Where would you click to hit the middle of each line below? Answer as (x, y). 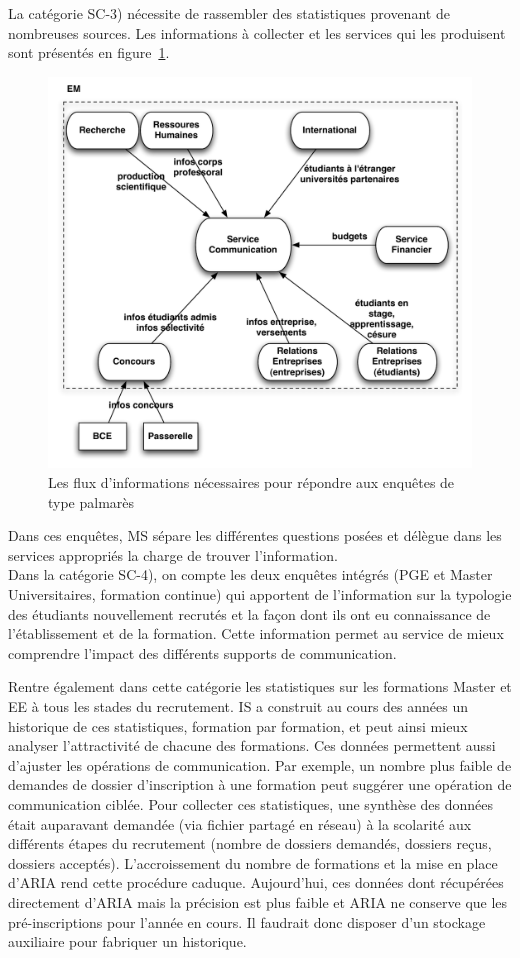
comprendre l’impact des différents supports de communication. (202, 652)
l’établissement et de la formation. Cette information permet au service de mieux (256, 633)
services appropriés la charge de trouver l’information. (173, 554)
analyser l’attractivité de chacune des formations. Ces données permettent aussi (252, 745)
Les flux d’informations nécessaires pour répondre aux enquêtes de (251, 482)
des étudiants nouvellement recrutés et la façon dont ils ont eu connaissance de (249, 613)
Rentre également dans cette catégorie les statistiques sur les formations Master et (260, 686)
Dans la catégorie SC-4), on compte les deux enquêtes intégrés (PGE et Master (250, 574)
